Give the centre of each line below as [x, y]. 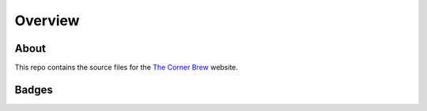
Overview [47, 20]
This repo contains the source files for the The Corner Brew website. [127, 68]
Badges [34, 89]
